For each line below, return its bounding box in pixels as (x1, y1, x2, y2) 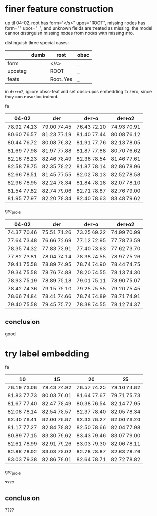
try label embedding (5, 348, 90, 359)
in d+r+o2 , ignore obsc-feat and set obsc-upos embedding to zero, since (5, 88, 152, 94)
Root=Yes (50, 75, 73, 82)
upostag (7, 67, 27, 74)
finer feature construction (5, 3, 114, 15)
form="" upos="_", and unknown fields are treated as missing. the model (5, 25, 153, 31)
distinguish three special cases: (5, 39, 69, 45)
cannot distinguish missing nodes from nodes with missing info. (5, 30, 134, 36)
